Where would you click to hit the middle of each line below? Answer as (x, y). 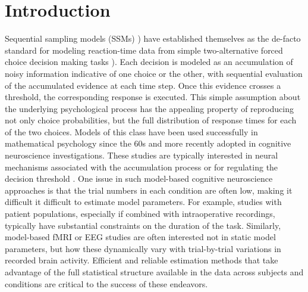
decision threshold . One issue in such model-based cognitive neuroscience (139, 178)
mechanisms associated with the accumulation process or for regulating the (142, 167)
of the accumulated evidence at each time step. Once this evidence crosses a (143, 85)
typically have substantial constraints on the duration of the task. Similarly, (143, 225)
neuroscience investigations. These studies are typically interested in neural (142, 155)
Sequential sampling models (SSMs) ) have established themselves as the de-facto (153, 38)
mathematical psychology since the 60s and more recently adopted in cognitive (148, 143)
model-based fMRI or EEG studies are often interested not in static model (140, 237)
